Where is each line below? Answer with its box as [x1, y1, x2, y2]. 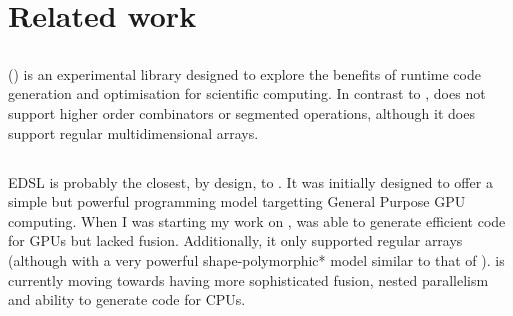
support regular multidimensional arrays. [8, 122, 259, 143]
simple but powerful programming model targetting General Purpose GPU [8, 191, 466, 212]
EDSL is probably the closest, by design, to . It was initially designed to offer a [8, 171, 493, 192]
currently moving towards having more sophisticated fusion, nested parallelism [8, 269, 489, 290]
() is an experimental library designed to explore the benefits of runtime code [8, 63, 481, 84]
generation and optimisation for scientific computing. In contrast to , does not [8, 83, 486, 104]
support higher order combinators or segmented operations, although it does [8, 102, 475, 123]
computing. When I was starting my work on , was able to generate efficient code [8, 210, 506, 231]
